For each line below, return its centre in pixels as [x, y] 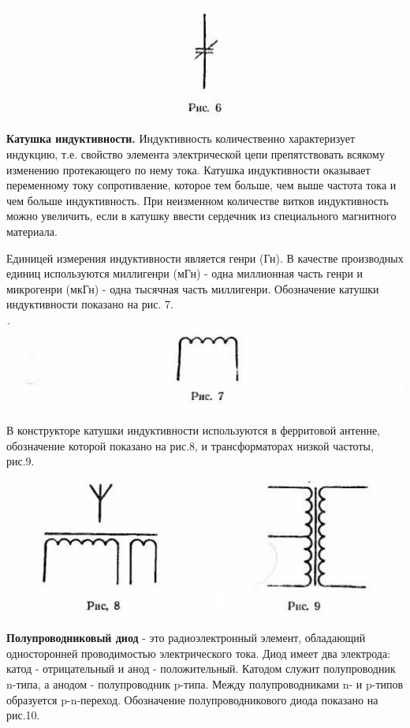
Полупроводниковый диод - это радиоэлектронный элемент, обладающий [186, 638]
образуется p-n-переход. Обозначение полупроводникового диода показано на [192, 699]
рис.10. [23, 715]
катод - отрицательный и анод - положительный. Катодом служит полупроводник [201, 668]
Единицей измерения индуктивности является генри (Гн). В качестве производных [205, 258]
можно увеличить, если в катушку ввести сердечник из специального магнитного [201, 216]
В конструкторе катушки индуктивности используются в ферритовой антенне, [193, 429]
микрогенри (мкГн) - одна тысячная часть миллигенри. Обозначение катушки [193, 288]
